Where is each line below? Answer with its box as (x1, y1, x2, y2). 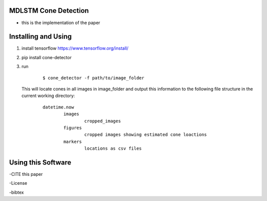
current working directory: (21, 93, 75, 99)
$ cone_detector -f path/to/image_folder (43, 75, 144, 81)
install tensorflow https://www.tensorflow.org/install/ (21, 45, 129, 51)
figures (63, 125, 82, 131)
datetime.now (43, 104, 74, 110)
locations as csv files (84, 146, 142, 151)
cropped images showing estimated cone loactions (84, 132, 207, 137)
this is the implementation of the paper (21, 20, 100, 26)
